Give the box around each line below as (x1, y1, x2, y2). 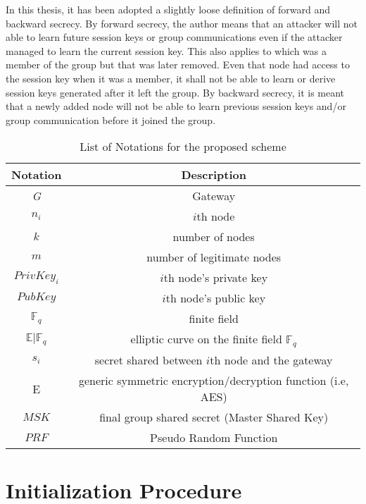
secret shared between (94, 352, 203, 369)
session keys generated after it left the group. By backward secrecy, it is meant (6, 85, 345, 99)
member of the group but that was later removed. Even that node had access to (6, 57, 350, 72)
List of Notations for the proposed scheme (80, 138, 286, 155)
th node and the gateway (210, 352, 333, 369)
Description (181, 166, 246, 183)
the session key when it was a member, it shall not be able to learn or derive (6, 70, 336, 85)
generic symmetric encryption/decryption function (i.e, (78, 372, 349, 389)
